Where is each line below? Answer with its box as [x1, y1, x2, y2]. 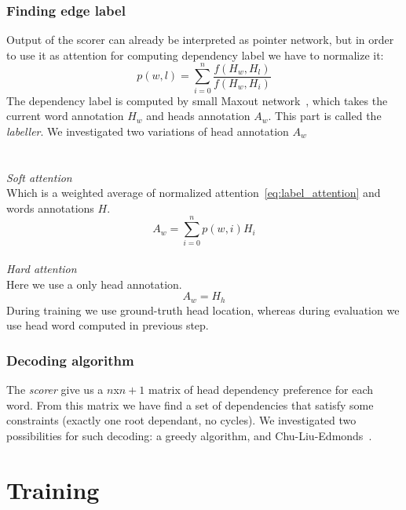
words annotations [6, 199, 94, 216]
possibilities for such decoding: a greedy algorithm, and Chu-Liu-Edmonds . [6, 427, 372, 443]
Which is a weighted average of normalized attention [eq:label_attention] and [6, 184, 381, 201]
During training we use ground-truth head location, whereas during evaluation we [6, 301, 400, 318]
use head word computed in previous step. [6, 317, 209, 333]
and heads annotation [146, 107, 251, 124]
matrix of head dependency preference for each [148, 381, 373, 398]
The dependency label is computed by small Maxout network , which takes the [6, 92, 388, 108]
